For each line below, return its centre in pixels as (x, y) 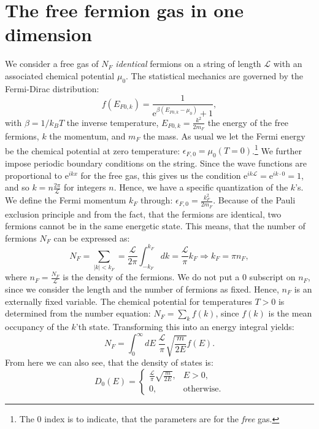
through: (157, 200)
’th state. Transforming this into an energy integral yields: (185, 327)
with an (288, 64)
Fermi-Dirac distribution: (52, 88)
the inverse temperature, (113, 122)
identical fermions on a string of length (188, 64)
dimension (48, 34)
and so (17, 187)
